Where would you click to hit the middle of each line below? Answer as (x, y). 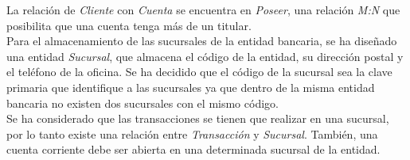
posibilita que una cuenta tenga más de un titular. (129, 25)
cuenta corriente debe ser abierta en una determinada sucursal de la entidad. (193, 149)
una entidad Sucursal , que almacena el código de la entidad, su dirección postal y (205, 56)
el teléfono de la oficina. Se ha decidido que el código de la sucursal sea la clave (199, 72)
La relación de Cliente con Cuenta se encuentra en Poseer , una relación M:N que (203, 10)
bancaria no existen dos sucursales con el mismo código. (143, 103)
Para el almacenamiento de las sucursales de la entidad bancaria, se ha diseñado (202, 41)
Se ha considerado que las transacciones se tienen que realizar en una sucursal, (198, 118)
